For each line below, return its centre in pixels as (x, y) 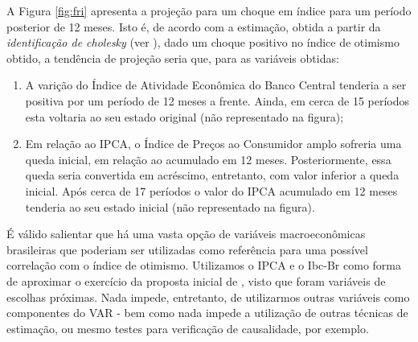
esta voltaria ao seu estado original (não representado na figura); (184, 116)
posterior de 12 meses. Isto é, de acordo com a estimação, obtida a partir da (194, 26)
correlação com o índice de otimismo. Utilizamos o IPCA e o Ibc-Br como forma (204, 265)
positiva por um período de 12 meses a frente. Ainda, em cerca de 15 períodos (217, 100)
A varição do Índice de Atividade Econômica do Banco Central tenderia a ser (216, 85)
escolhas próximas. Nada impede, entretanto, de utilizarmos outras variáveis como (208, 297)
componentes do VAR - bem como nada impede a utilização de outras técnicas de (207, 313)
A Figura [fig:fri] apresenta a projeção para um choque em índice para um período (209, 10)
